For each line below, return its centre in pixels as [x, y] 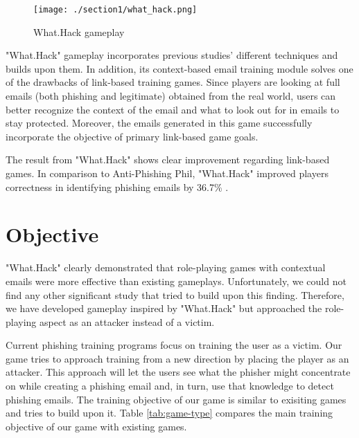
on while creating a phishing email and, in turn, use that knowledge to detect [170, 386]
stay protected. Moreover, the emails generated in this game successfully [159, 123]
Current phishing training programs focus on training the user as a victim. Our [174, 345]
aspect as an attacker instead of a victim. [127, 321]
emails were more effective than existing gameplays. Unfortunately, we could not [176, 281]
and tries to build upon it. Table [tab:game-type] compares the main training [169, 413]
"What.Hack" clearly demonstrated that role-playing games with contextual [166, 267]
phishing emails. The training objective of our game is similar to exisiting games [176, 399]
